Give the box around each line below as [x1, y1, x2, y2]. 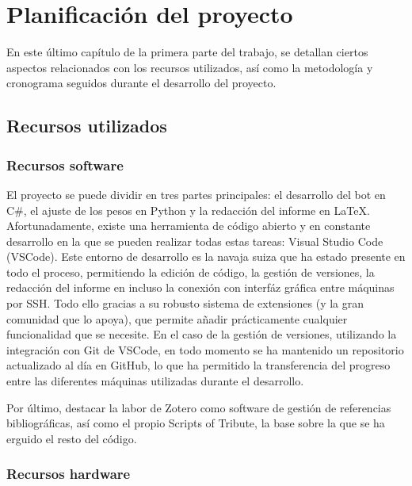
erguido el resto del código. [6, 430, 137, 446]
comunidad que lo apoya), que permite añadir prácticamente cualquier [6, 310, 348, 327]
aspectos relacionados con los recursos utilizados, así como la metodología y [6, 59, 373, 75]
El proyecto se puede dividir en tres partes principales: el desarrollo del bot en [6, 186, 386, 202]
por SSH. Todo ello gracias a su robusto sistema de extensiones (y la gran [6, 295, 364, 312]
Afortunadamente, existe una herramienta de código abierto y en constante [6, 217, 371, 234]
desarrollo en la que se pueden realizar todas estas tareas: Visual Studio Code [6, 232, 383, 249]
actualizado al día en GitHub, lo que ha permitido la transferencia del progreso [6, 357, 391, 373]
